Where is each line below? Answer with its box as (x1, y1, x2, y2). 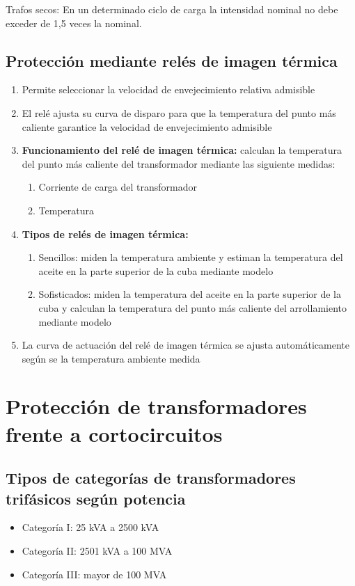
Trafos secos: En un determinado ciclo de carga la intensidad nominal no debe (6, 2, 338, 16)
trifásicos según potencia (6, 487, 186, 509)
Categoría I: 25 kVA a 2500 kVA (22, 520, 159, 534)
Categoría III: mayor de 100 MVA (22, 567, 167, 581)
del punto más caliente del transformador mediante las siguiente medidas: (22, 156, 336, 171)
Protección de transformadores (6, 392, 307, 420)
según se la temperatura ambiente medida (22, 351, 200, 365)
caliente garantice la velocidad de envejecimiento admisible (22, 119, 272, 134)
